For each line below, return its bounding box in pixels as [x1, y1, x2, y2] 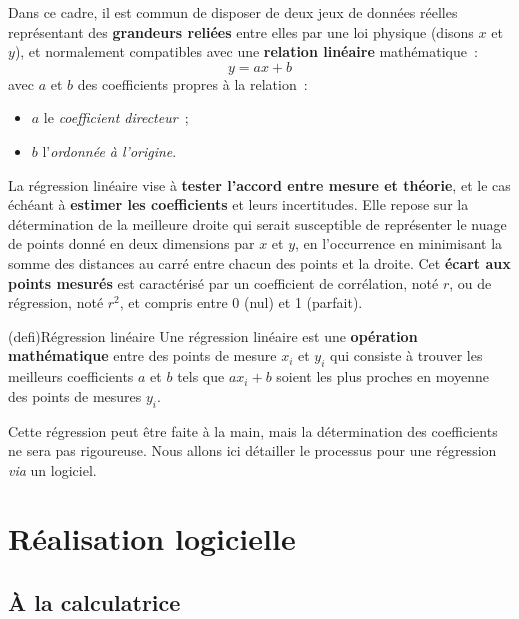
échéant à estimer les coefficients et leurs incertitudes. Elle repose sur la [8, 194, 469, 215]
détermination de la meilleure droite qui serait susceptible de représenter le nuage [8, 213, 507, 234]
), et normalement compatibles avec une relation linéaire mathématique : [14, 41, 478, 62]
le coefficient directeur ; [43, 107, 189, 128]
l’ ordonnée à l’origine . [42, 140, 177, 161]
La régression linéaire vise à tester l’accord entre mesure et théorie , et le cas [8, 174, 511, 195]
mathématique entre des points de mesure [8, 345, 277, 366]
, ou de [449, 272, 492, 293]
